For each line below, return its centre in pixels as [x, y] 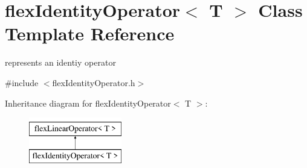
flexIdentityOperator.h [94, 82]
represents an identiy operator [60, 62]
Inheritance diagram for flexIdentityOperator [88, 103]
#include [22, 82]
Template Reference [90, 33]
